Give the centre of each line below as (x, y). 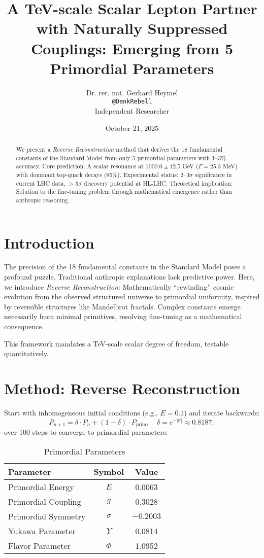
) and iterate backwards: (222, 412)
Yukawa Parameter (42, 531)
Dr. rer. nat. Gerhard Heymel (132, 92)
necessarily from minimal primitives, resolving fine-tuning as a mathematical (123, 316)
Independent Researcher (132, 110)
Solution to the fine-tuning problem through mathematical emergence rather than (124, 191)
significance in (213, 174)
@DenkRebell (132, 102)
